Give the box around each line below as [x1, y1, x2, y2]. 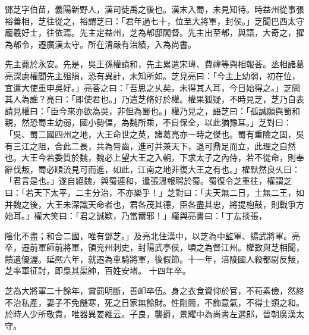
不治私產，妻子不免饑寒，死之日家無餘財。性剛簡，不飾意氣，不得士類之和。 [5, 296, 304, 308]
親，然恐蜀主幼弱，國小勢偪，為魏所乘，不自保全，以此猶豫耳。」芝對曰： [5, 116, 292, 129]
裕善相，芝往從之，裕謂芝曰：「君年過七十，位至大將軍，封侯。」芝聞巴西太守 [5, 14, 304, 27]
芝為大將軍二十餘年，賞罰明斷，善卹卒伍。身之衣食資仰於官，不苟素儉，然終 [5, 284, 304, 297]
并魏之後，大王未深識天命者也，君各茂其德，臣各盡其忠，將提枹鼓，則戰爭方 [5, 198, 304, 210]
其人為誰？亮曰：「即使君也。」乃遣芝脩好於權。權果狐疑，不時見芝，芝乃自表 [5, 93, 304, 105]
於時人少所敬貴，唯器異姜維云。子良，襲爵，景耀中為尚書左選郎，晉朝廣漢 [5, 308, 296, 320]
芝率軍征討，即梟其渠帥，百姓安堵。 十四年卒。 [5, 264, 191, 277]
